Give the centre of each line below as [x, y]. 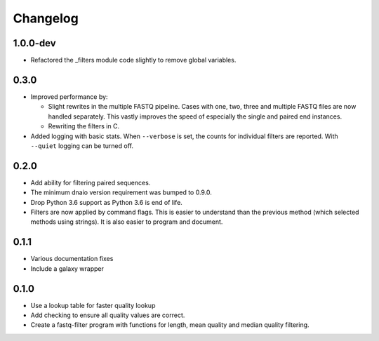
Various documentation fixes [72, 259]
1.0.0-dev [34, 43]
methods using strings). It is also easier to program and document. [127, 222]
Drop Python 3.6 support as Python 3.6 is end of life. [106, 202]
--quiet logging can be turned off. [82, 146]
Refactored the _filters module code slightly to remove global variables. [133, 60]
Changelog [46, 18]
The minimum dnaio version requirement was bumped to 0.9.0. [121, 192]
